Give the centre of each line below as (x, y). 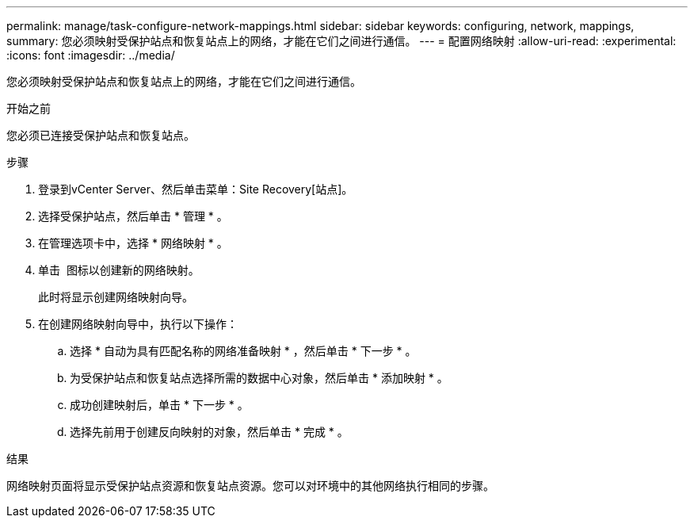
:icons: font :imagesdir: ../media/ (91, 55)
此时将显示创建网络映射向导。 (116, 297)
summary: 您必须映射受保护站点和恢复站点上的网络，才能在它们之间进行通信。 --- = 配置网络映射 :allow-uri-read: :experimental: (341, 41)
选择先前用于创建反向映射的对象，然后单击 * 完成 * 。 (209, 432)
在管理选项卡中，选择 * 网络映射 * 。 (133, 243)
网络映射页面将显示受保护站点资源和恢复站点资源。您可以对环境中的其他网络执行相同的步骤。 (250, 486)
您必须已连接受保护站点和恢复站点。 (101, 135)
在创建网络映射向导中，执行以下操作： (138, 324)
